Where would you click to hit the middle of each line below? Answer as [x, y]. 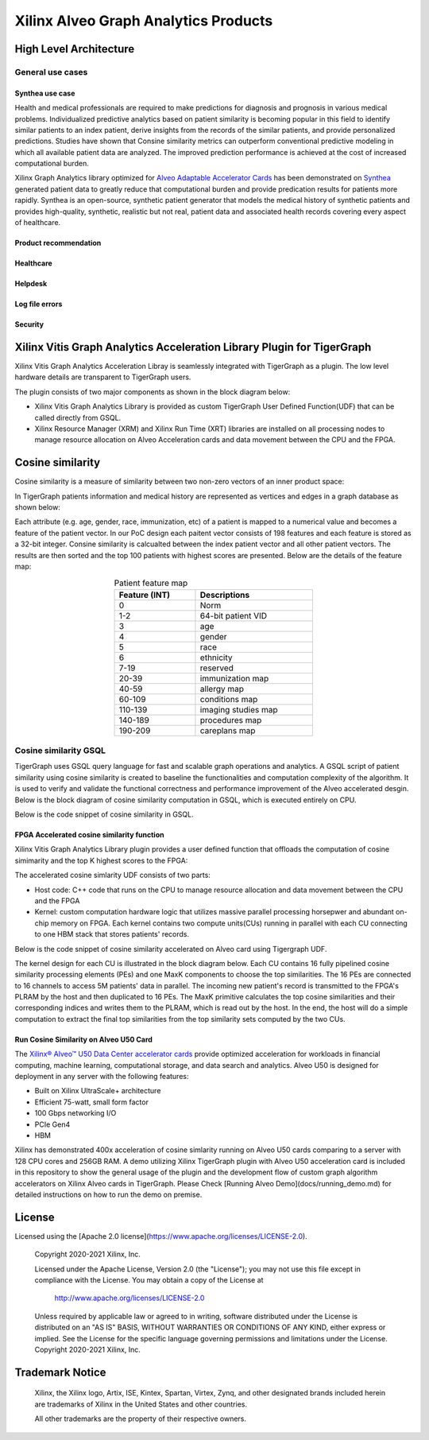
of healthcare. [38, 223]
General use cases [51, 72]
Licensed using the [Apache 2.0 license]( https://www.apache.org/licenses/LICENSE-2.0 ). [161, 1236]
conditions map [229, 699]
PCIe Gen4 [52, 1124]
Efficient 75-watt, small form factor [91, 1102]
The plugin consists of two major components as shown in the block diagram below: [153, 392]
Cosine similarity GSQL [60, 751]
